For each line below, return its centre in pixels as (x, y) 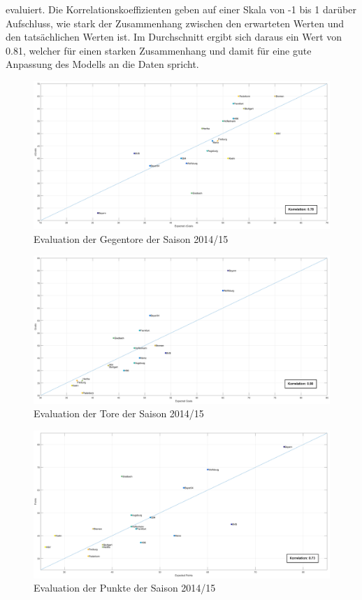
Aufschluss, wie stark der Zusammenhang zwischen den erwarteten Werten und (175, 23)
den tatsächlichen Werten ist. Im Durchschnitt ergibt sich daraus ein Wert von (174, 37)
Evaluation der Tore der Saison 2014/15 (119, 413)
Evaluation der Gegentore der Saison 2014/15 (131, 238)
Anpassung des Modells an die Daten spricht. (102, 64)
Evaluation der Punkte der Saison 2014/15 (125, 588)
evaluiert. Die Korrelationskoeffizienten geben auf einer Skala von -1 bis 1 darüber (181, 9)
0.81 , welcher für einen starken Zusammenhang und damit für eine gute (159, 50)
